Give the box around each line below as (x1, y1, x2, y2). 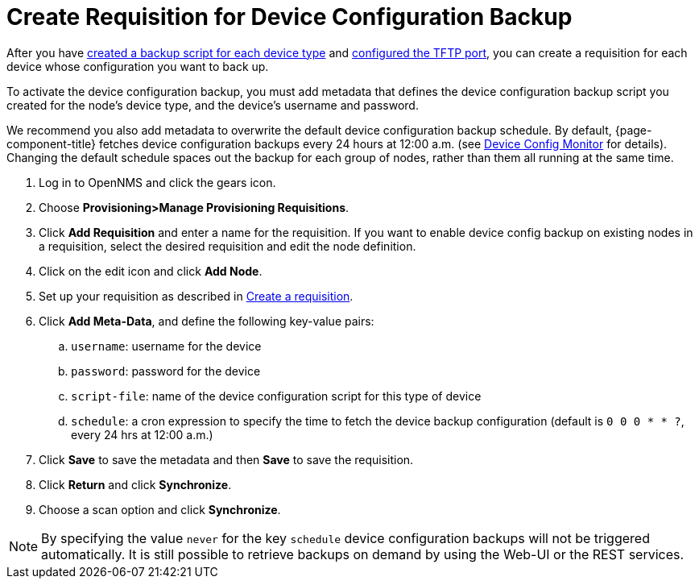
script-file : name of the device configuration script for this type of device (71, 388, 482, 403)
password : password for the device (71, 363, 261, 378)
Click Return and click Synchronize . (39, 477, 232, 492)
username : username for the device (71, 338, 262, 353)
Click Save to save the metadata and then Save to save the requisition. (39, 452, 414, 467)
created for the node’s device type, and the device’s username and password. (6, 97, 419, 112)
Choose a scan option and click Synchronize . (39, 502, 281, 517)
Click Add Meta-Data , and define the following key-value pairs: (39, 313, 374, 328)
